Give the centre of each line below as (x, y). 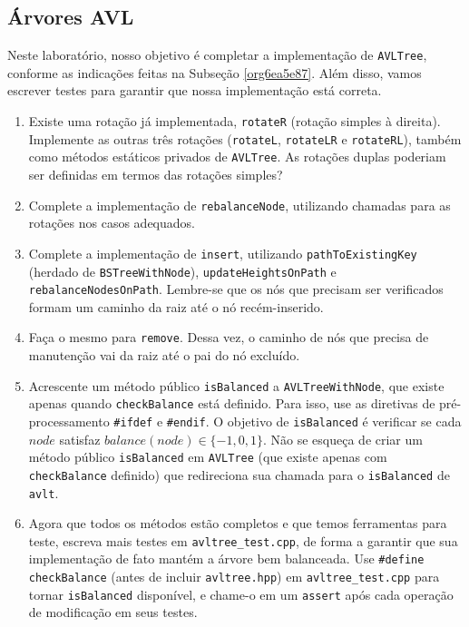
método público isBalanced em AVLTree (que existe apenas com (208, 457)
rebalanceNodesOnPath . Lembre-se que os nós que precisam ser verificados (236, 289)
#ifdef (133, 422)
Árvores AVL (71, 17)
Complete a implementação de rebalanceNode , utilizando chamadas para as (239, 205)
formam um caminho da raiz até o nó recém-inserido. (176, 306)
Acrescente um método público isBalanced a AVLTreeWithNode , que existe (236, 385)
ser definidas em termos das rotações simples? (156, 175)
